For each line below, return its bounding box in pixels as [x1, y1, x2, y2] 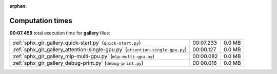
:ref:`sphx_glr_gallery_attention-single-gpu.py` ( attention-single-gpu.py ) [12, 46, 187, 53]
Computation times [9, 16, 72, 25]
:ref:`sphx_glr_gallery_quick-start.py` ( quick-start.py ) [12, 39, 141, 46]
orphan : [9, 3, 27, 9]
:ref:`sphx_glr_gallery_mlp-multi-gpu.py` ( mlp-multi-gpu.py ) [12, 53, 155, 60]
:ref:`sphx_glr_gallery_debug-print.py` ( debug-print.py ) [12, 60, 144, 67]
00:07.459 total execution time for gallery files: [9, 30, 110, 36]
